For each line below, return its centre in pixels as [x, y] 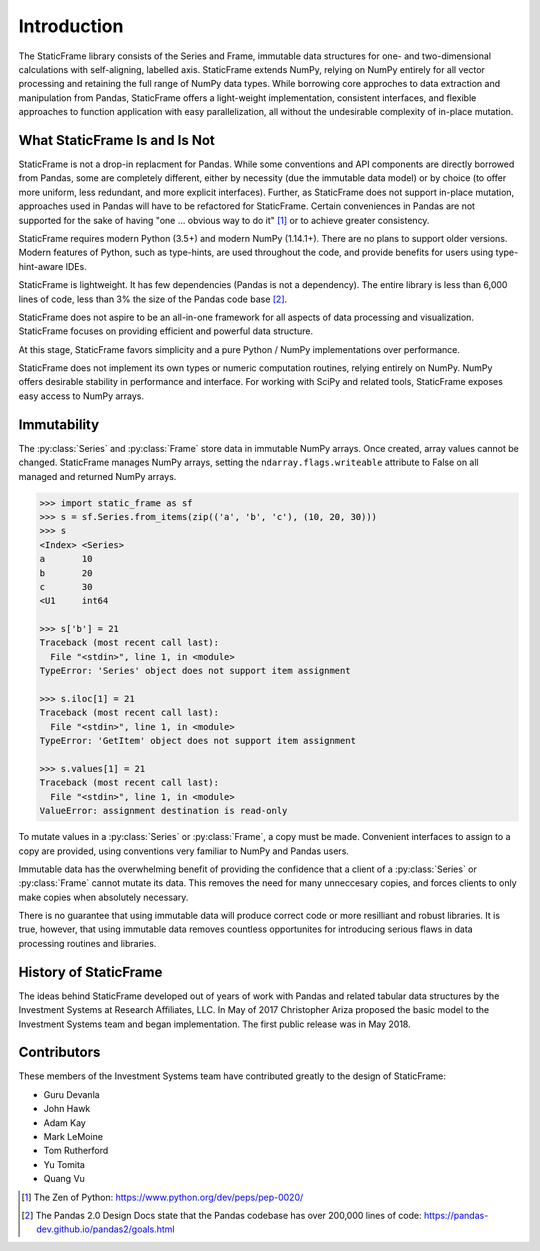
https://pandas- [456, 1215]
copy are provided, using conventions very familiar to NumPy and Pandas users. [184, 851]
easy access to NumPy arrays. [81, 396]
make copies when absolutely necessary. [103, 897]
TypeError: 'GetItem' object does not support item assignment [198, 741]
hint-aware [41, 266]
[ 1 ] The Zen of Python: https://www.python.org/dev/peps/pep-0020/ [162, 1197]
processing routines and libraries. [87, 943]
